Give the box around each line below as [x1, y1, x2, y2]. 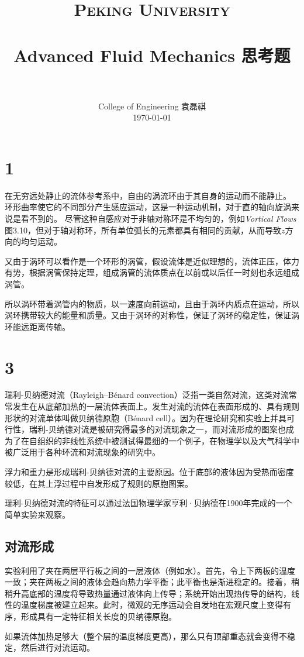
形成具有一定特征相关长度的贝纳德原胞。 [20, 610, 177, 622]
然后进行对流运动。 [20, 641, 95, 653]
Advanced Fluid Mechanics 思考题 [13, 43, 291, 67]
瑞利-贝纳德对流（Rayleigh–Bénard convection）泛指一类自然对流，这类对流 [5, 388, 289, 401]
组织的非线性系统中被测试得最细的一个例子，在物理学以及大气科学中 [37, 434, 299, 446]
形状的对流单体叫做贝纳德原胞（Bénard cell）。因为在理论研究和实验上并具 [5, 411, 287, 424]
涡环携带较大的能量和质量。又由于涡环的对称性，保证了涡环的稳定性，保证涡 [5, 309, 299, 321]
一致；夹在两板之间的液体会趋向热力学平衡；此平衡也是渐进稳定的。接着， [5, 576, 291, 588]
